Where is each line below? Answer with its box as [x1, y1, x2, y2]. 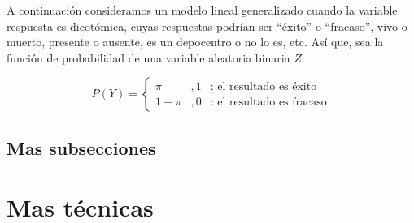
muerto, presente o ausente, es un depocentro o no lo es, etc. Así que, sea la [7, 33, 384, 50]
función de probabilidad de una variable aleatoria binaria [7, 49, 290, 66]
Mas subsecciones [7, 135, 156, 160]
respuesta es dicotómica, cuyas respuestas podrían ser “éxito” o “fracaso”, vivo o [7, 17, 407, 34]
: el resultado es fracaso [210, 96, 327, 108]
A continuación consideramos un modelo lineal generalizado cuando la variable [7, 2, 398, 18]
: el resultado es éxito [210, 80, 317, 92]
